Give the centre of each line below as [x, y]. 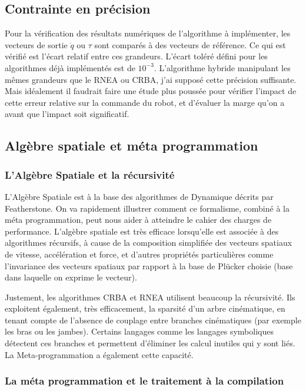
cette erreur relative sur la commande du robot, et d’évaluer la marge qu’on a [145, 102]
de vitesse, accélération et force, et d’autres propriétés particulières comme [139, 254]
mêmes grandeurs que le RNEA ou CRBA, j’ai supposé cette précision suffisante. [151, 79]
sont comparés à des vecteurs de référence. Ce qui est [190, 44]
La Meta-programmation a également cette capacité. [99, 354]
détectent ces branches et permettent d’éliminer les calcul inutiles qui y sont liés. [150, 343]
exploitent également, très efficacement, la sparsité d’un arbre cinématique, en [145, 308]
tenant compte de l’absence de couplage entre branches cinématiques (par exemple [153, 320]
